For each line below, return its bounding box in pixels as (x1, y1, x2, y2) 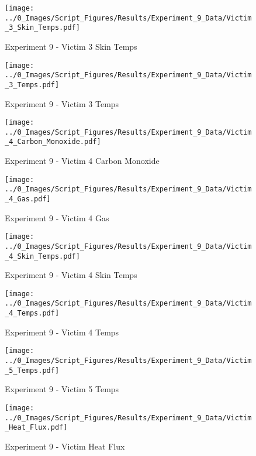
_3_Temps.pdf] (5, 80, 60, 89)
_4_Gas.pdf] (5, 195, 51, 203)
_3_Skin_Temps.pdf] (5, 23, 80, 32)
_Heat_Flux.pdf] (5, 423, 68, 432)
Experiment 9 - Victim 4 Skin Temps (5, 269, 137, 281)
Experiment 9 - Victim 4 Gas (5, 211, 109, 224)
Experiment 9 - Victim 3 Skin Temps (5, 40, 137, 52)
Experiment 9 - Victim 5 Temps (5, 383, 119, 395)
